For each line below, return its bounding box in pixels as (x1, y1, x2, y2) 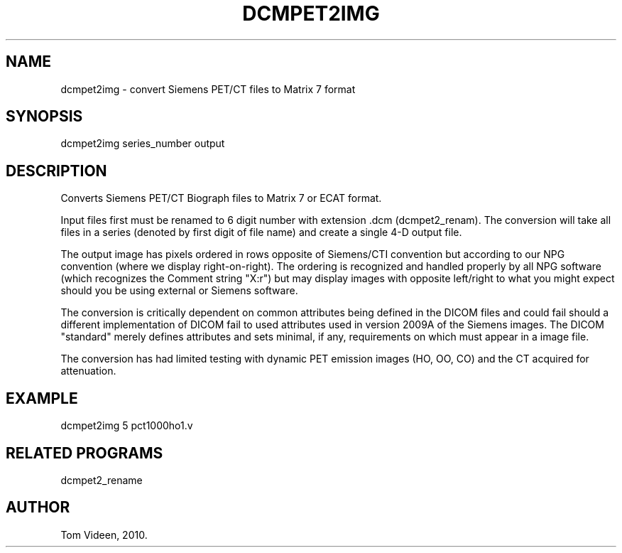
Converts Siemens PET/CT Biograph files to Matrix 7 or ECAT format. (60, 192, 382, 205)
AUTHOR (6, 498, 70, 517)
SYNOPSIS (6, 107, 83, 126)
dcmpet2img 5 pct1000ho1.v (60, 419, 193, 432)
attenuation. (60, 365, 116, 377)
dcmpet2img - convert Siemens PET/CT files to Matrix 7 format (60, 82, 356, 95)
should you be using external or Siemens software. (60, 284, 298, 297)
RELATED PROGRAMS (6, 444, 163, 462)
